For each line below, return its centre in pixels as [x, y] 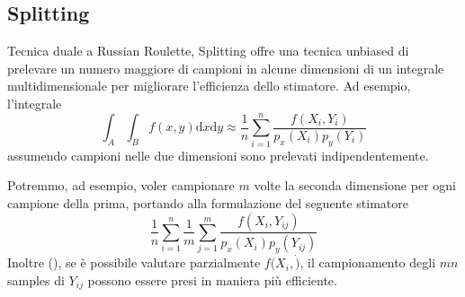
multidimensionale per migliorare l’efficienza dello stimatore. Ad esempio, [209, 86]
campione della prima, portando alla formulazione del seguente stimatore [208, 202]
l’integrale [35, 103]
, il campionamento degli [368, 262]
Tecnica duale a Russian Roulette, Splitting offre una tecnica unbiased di [208, 51]
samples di [36, 280]
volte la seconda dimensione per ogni [355, 185]
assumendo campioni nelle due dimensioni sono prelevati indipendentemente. [218, 155]
